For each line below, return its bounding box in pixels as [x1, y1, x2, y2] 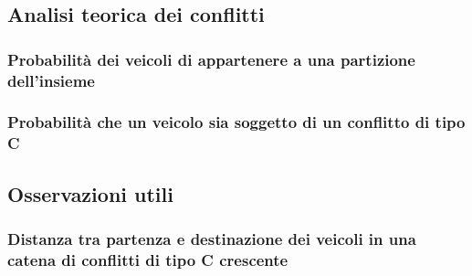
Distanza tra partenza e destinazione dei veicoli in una [7, 228, 416, 250]
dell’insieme [7, 69, 95, 91]
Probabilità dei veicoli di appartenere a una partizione [7, 48, 415, 70]
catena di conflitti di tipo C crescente [7, 248, 288, 271]
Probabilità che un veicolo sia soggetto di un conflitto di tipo [7, 111, 466, 133]
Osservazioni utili [7, 179, 173, 207]
